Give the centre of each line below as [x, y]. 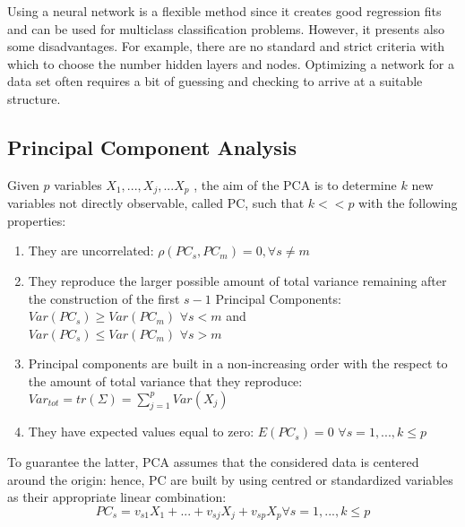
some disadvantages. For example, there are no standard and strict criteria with [226, 46]
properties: [37, 220]
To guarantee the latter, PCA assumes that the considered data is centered [213, 461]
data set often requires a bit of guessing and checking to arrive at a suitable [215, 81]
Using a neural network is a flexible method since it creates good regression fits [224, 11]
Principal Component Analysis [152, 147]
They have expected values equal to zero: [141, 432]
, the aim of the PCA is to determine [295, 184]
